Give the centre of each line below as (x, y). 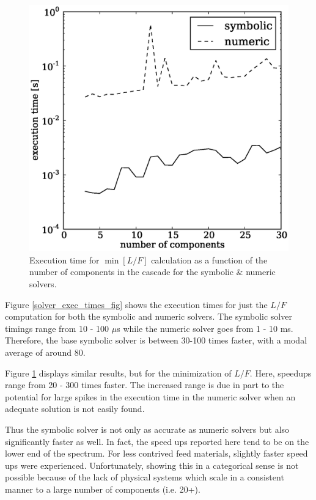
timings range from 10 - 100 (57, 328)
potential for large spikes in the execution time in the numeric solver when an (150, 396)
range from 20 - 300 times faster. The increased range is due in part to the (145, 385)
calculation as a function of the (209, 259)
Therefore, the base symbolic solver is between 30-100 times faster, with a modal (156, 340)
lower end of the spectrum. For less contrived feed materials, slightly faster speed (156, 453)
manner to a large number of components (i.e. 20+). (103, 489)
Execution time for (64, 259)
